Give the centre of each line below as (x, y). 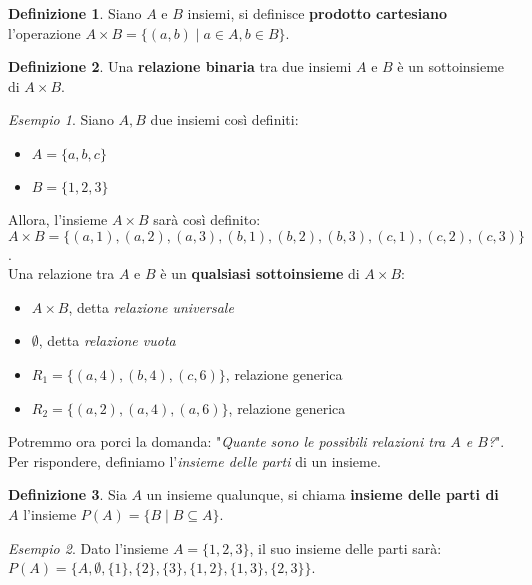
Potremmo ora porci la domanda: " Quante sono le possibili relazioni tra (227, 441)
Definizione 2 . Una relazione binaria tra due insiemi (180, 66)
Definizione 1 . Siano (75, 13)
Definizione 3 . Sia (67, 494)
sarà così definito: (207, 218)
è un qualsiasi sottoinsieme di (260, 273)
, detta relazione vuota (107, 340)
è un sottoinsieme (451, 66)
